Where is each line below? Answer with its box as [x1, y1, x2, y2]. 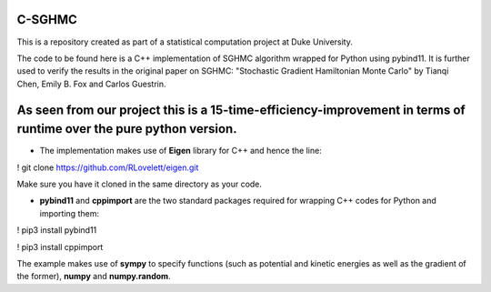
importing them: [39, 207, 100, 218]
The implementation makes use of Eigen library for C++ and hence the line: [39, 146, 322, 156]
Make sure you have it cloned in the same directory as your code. [16, 178, 263, 189]
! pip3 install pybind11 [16, 225, 97, 236]
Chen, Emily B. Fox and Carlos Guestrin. [16, 78, 167, 89]
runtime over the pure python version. [16, 121, 237, 136]
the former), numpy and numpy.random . [16, 271, 172, 282]
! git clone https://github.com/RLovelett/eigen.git [16, 162, 199, 173]
